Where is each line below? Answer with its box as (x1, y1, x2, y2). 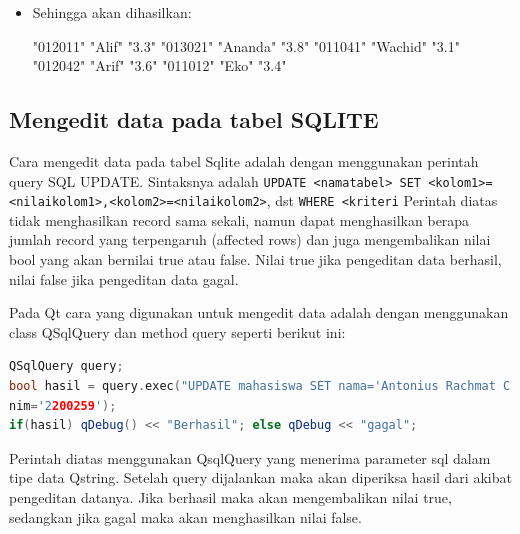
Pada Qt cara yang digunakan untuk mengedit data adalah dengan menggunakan (9, 302, 509, 323)
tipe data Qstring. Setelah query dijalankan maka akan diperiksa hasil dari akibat (9, 467, 512, 488)
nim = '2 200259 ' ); (9, 398, 117, 413)
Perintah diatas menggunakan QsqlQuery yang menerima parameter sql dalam (9, 447, 491, 468)
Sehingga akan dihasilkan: (32, 2, 192, 22)
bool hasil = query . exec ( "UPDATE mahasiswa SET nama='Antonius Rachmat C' (9, 379, 518, 394)
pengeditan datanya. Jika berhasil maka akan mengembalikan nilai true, (9, 487, 452, 508)
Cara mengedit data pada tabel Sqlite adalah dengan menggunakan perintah (9, 150, 479, 171)
